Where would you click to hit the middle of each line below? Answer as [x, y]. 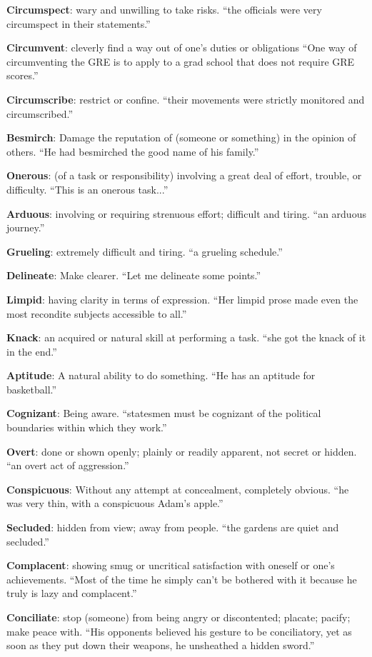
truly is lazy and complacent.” [72, 593]
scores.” [22, 75]
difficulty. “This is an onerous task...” [87, 189]
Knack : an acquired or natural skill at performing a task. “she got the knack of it [186, 337]
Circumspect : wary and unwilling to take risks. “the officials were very [164, 9]
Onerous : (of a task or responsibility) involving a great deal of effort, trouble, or [184, 175]
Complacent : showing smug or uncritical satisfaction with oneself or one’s [171, 565]
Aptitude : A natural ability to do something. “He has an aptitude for [161, 375]
